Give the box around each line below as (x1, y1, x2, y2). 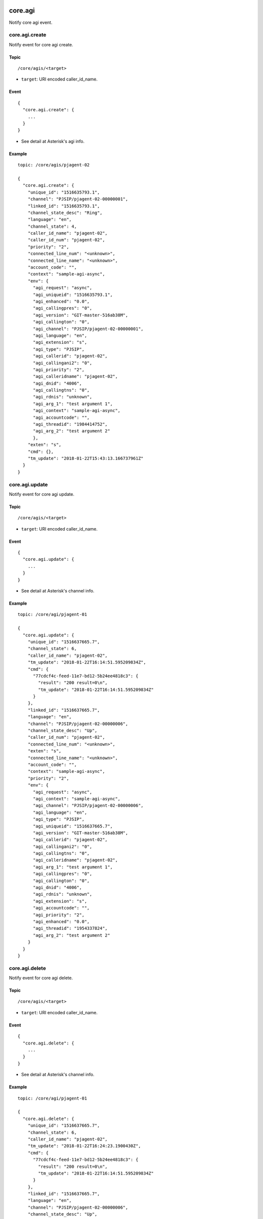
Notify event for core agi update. (9, 491, 75, 497)
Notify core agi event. (9, 20, 53, 25)
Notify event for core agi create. (9, 41, 73, 47)
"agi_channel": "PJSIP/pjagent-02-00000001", (33, 326, 144, 332)
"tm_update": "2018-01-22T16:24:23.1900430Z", (27, 1143, 141, 1149)
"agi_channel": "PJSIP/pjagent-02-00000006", (33, 803, 144, 808)
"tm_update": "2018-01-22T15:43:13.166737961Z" (27, 455, 144, 461)
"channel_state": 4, (27, 223, 77, 229)
